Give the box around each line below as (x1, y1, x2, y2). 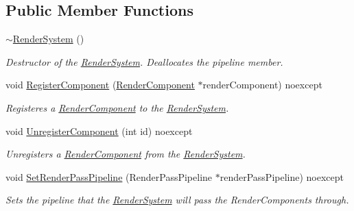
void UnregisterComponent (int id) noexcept (5, 123, 193, 138)
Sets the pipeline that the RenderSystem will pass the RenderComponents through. (5, 193, 349, 207)
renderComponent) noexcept (202, 77, 322, 92)
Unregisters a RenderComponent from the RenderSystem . (5, 147, 246, 161)
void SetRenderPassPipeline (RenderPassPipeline (5, 169, 213, 184)
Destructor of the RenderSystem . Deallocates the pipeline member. (5, 54, 283, 69)
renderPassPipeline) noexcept (220, 169, 344, 184)
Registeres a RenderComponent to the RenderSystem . (5, 100, 229, 114)
